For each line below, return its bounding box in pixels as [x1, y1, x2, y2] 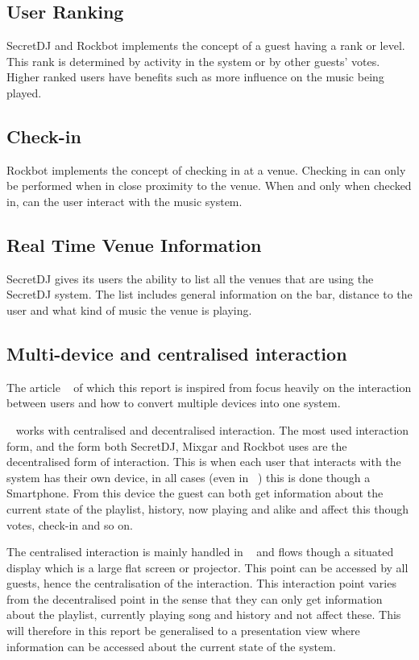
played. [6, 84, 42, 101]
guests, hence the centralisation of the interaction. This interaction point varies [6, 575, 396, 592]
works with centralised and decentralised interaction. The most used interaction [15, 421, 409, 438]
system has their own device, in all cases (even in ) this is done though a [6, 468, 371, 485]
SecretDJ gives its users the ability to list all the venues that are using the [6, 270, 374, 287]
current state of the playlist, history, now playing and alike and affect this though [6, 500, 409, 517]
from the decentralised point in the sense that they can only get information [6, 590, 383, 607]
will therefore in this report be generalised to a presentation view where [6, 622, 360, 639]
